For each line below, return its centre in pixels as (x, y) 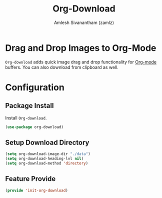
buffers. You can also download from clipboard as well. (62, 67)
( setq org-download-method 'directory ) (47, 163)
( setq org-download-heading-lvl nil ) (44, 159)
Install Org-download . (26, 117)
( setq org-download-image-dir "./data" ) (48, 154)
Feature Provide (30, 179)
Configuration (35, 87)
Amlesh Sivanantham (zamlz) (84, 22)
